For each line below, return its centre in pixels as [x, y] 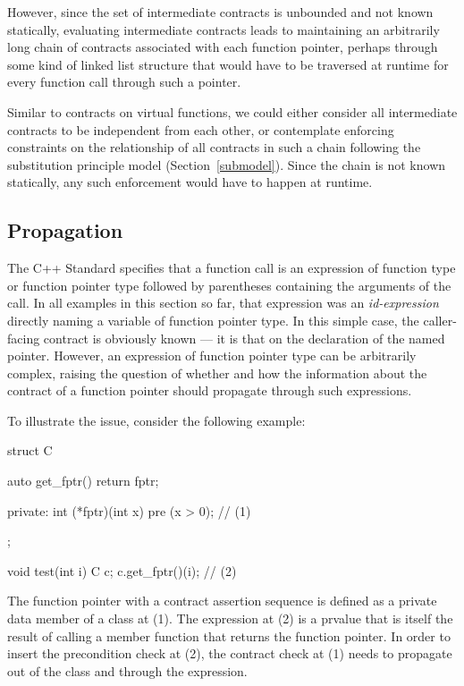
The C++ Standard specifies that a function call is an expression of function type [232, 268]
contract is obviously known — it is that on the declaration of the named [244, 338]
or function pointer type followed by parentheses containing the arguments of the [229, 285]
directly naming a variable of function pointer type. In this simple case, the [213, 320]
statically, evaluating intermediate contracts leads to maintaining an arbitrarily [224, 29]
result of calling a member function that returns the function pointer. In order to [229, 635]
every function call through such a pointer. [124, 82]
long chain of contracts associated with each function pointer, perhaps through [223, 47]
